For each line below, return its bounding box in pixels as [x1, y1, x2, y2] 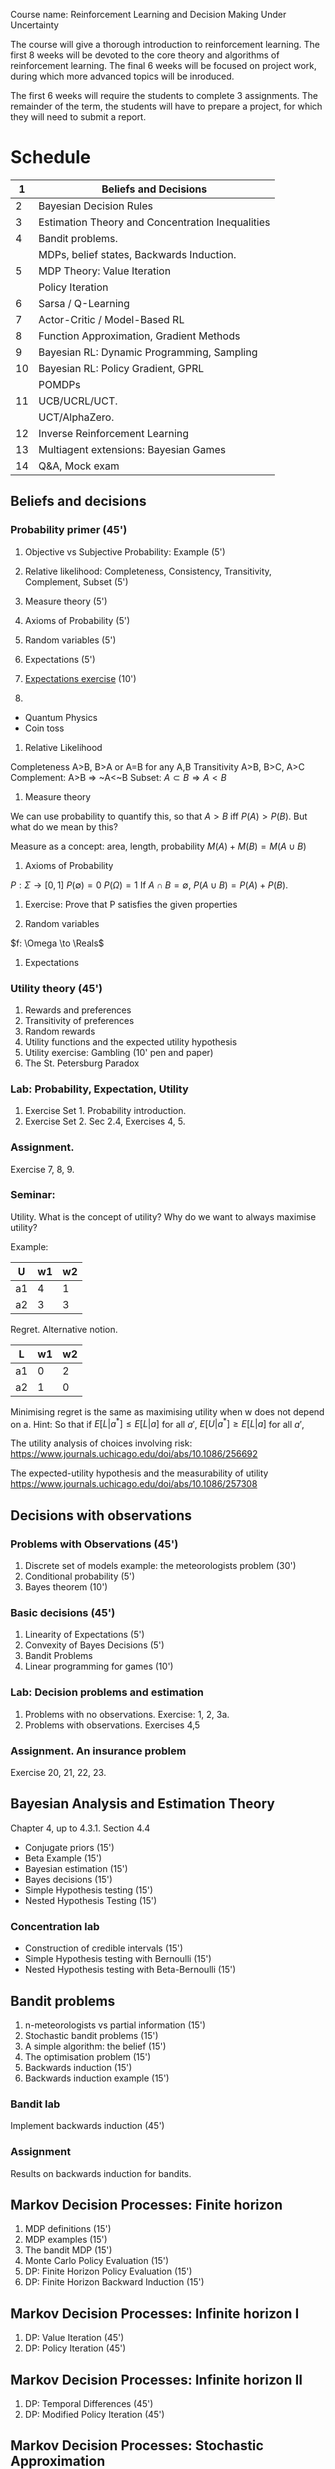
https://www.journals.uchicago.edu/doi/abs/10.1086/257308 [10, 1478, 258, 1490]
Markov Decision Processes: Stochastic [10, 2437, 264, 2454]
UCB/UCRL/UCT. [38, 394, 118, 408]
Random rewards [24, 1025, 96, 1037]
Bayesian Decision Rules [38, 199, 153, 213]
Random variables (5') [24, 634, 117, 646]
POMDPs [38, 377, 81, 391]
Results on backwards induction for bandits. [10, 2167, 192, 2179]
